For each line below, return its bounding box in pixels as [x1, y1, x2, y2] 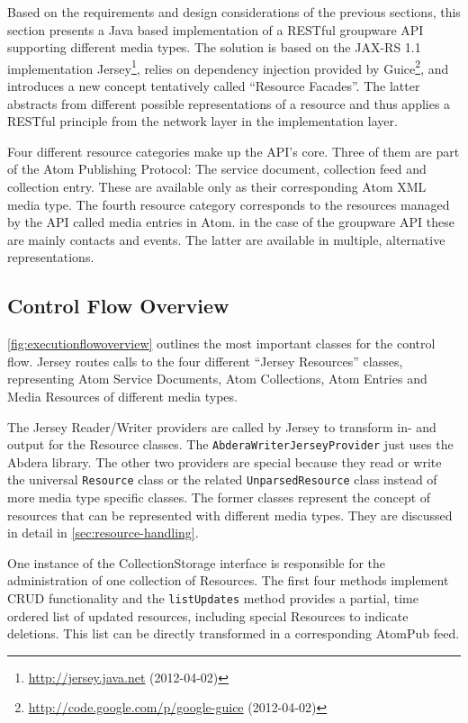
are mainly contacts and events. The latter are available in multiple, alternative [7, 230, 445, 249]
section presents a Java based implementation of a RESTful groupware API [7, 20, 424, 39]
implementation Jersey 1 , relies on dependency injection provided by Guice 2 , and [7, 56, 449, 77]
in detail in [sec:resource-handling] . [7, 523, 199, 542]
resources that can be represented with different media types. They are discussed [7, 505, 453, 524]
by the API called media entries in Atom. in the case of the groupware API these [7, 212, 454, 231]
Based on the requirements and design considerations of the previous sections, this [7, 3, 461, 21]
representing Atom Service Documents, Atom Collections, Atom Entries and [7, 369, 427, 388]
